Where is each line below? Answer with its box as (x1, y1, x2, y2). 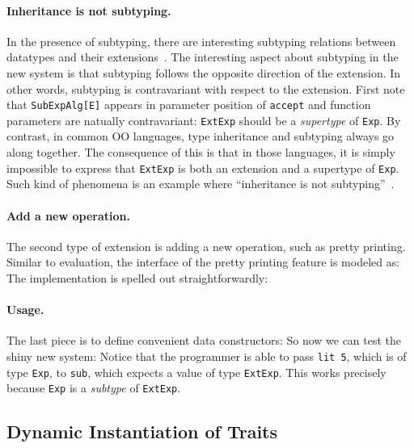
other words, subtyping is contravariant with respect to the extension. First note (6, 80, 405, 97)
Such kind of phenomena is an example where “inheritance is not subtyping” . (6, 175, 395, 192)
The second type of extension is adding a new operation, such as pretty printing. (6, 237, 406, 254)
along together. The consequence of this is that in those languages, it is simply (6, 144, 395, 161)
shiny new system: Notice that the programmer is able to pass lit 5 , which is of (6, 347, 407, 364)
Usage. (6, 301, 44, 318)
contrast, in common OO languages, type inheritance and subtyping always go (6, 128, 395, 144)
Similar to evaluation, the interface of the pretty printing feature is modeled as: (6, 253, 400, 270)
